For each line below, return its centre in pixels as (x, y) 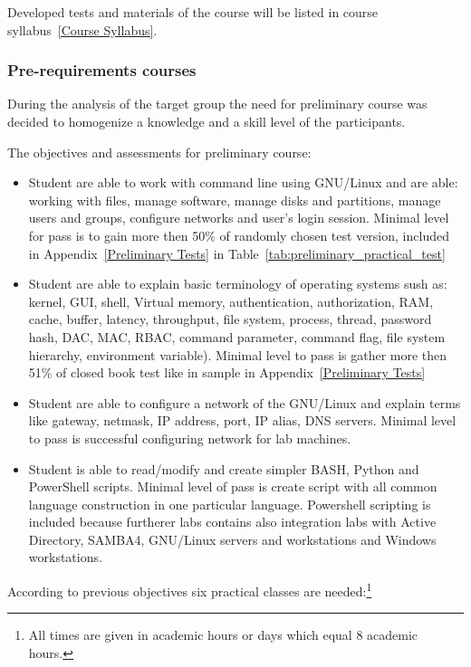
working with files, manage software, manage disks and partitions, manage (235, 200)
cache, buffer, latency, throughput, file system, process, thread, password (230, 319)
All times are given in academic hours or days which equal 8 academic (223, 635)
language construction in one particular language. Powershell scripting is (230, 504)
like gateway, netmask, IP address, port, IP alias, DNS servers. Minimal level (242, 420)
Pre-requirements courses (102, 70)
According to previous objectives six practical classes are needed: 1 (190, 590)
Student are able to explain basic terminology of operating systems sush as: (238, 284)
